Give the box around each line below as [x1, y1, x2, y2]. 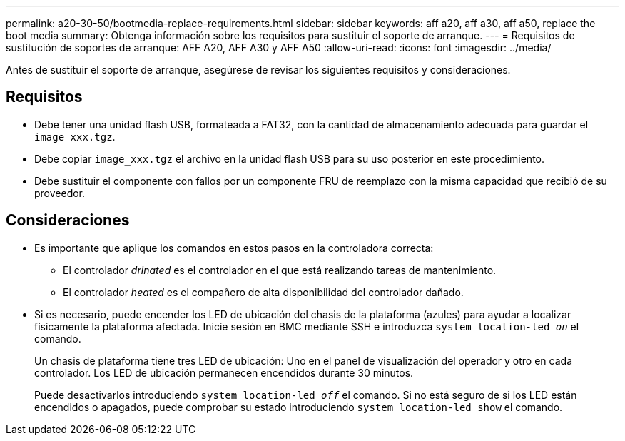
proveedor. [34, 186, 86, 199]
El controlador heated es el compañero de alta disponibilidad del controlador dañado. [63, 285, 464, 298]
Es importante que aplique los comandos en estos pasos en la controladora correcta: [34, 241, 434, 254]
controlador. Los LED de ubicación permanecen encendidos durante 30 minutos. [34, 366, 414, 379]
